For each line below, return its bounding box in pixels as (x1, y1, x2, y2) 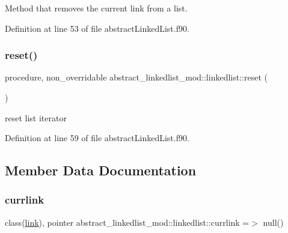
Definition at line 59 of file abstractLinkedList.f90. (5, 132, 189, 144)
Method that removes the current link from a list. (5, 2, 188, 14)
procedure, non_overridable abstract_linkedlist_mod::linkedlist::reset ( (5, 71, 268, 83)
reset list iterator (5, 111, 67, 124)
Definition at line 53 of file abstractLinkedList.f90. (5, 22, 189, 34)
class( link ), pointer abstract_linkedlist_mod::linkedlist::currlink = (5, 216, 250, 228)
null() (263, 216, 284, 228)
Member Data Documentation (5, 161, 197, 180)
